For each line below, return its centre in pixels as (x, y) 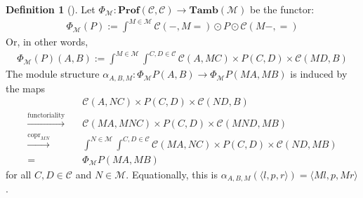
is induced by (319, 74)
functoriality (46, 116)
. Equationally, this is (172, 174)
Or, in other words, (47, 42)
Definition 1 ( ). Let (51, 9)
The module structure (53, 74)
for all (19, 174)
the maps (26, 88)
